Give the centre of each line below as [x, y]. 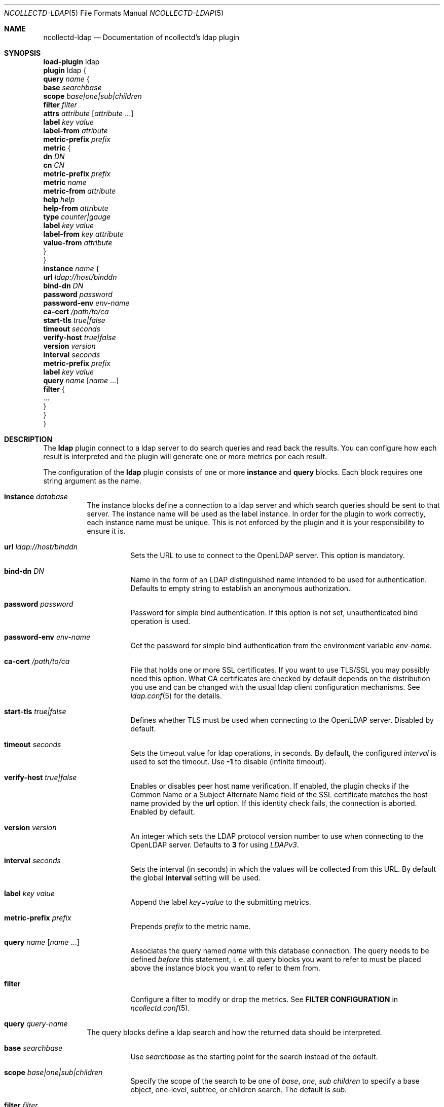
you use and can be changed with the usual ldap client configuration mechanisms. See [275, 687]
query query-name [36, 1024]
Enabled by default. [163, 812]
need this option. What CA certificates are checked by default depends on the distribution [280, 678]
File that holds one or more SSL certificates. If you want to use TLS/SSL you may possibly [280, 670]
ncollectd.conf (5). [160, 1008]
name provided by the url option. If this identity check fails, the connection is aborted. [274, 803]
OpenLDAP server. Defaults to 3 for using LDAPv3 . [215, 845]
